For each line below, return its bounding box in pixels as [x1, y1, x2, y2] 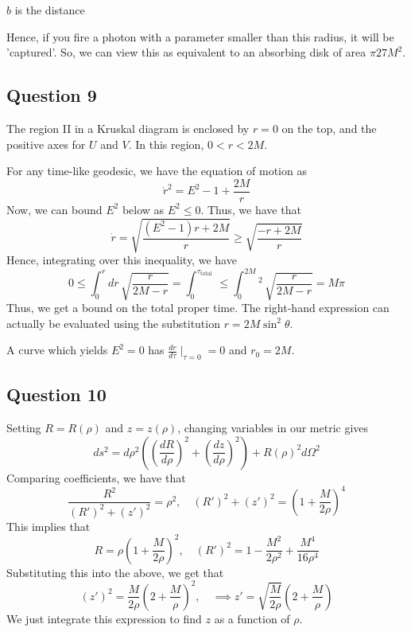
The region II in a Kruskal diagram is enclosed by [6, 119, 250, 136]
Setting [6, 419, 41, 436]
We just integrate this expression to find [6, 610, 202, 626]
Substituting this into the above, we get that [6, 564, 224, 580]
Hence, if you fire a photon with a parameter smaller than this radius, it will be [6, 28, 394, 45]
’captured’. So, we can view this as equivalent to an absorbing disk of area [6, 44, 366, 60]
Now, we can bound [6, 201, 103, 217]
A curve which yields [6, 341, 108, 358]
